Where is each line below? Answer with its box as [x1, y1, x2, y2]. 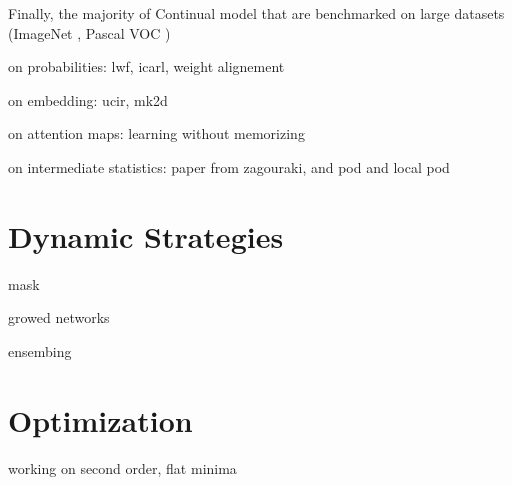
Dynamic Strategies [8, 215, 284, 256]
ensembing [8, 340, 72, 361]
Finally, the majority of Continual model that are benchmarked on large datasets [8, 3, 505, 23]
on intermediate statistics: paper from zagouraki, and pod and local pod [8, 156, 450, 177]
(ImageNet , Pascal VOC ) [8, 22, 171, 43]
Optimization [8, 399, 193, 440]
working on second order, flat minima [8, 457, 237, 478]
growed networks [8, 307, 110, 328]
